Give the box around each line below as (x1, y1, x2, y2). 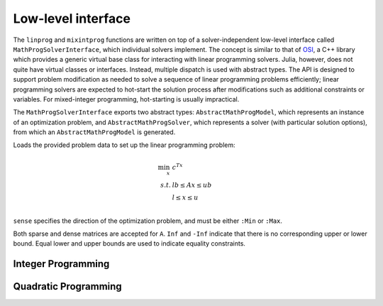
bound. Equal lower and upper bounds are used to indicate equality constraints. (13, 239, 246, 248)
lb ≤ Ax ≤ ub (172, 181, 212, 189)
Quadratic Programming (13, 280, 122, 293)
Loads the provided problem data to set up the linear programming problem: (13, 141, 235, 149)
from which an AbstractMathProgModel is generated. (13, 128, 176, 136)
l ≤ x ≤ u (172, 193, 199, 202)
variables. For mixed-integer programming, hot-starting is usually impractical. (13, 94, 240, 103)
